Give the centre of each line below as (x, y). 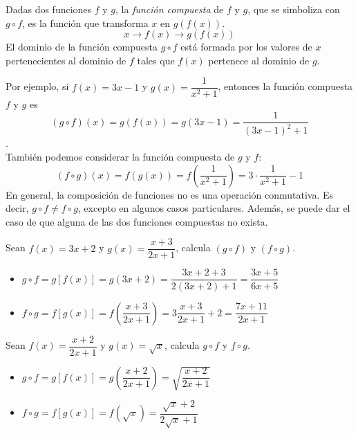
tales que (156, 60)
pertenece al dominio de (259, 60)
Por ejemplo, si (37, 86)
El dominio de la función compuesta (82, 47)
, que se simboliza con (294, 9)
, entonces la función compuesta (285, 86)
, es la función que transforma (85, 22)
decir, (17, 208)
